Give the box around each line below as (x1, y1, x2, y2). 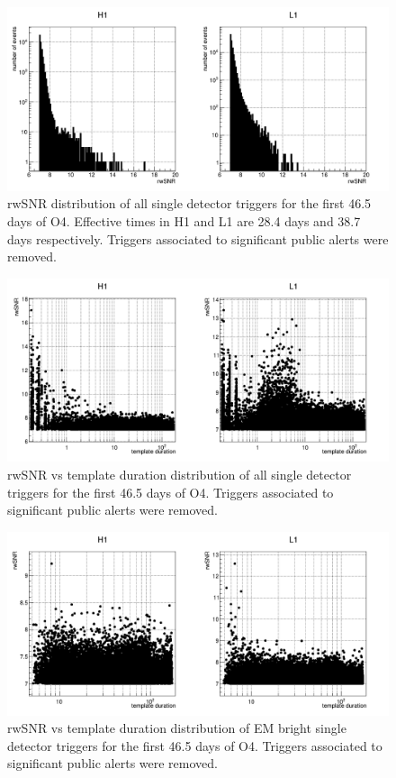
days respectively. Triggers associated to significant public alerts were (7, 229, 389, 248)
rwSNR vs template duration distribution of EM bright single (7, 719, 346, 737)
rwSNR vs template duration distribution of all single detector (7, 465, 352, 483)
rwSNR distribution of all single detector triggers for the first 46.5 (7, 194, 372, 213)
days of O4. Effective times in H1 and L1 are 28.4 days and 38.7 (7, 211, 361, 230)
